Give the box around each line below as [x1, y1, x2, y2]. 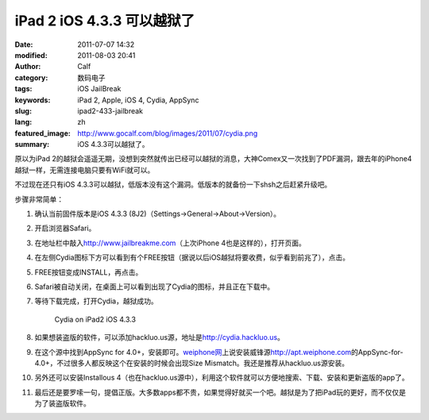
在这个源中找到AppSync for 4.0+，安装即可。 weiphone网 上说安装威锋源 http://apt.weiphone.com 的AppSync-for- [34, 347, 404, 356]
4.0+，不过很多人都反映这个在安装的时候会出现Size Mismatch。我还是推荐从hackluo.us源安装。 [34, 358, 350, 368]
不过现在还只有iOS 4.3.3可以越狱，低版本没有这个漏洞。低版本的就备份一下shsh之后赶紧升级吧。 [14, 179, 332, 190]
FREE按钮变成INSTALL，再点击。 [34, 267, 143, 277]
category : [14, 72, 48, 83]
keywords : [14, 95, 51, 105]
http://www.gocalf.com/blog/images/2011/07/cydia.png [77, 128, 258, 138]
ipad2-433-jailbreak [77, 106, 143, 115]
